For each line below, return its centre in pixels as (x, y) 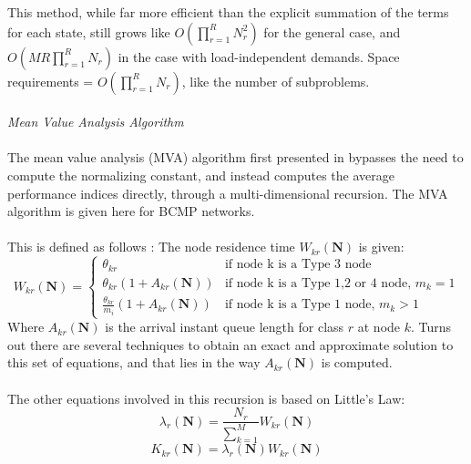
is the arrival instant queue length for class (225, 327)
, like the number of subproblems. (276, 81)
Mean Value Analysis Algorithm (96, 122)
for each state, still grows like (89, 31)
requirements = (51, 81)
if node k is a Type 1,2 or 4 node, (318, 283)
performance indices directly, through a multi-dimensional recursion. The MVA (228, 193)
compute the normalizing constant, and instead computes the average (201, 175)
